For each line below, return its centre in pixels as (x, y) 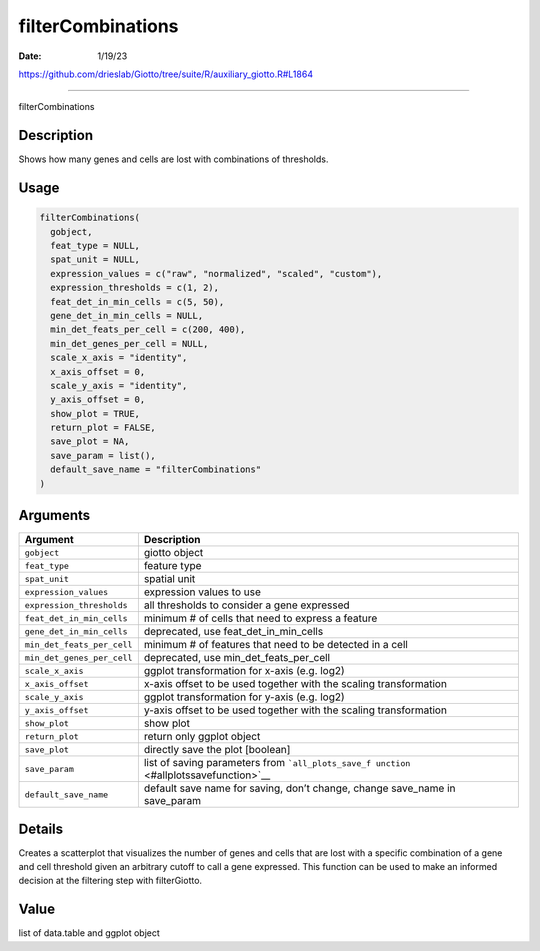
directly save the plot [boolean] (217, 750)
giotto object (173, 553)
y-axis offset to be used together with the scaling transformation (295, 710)
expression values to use (202, 592)
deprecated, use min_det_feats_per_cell (236, 658)
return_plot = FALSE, (103, 428)
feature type (172, 566)
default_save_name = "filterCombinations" (156, 469)
